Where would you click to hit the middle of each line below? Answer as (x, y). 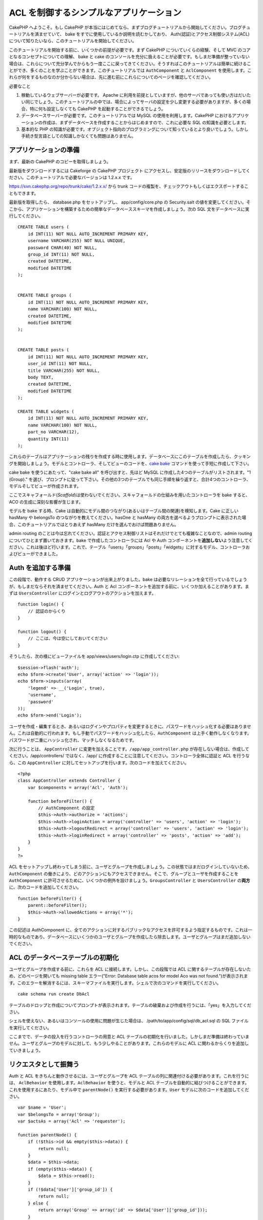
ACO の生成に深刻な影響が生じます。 (46, 502)
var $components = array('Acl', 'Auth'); (78, 787)
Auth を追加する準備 (40, 568)
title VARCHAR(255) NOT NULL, (64, 370)
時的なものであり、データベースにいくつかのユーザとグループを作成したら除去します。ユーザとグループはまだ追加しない (130, 936)
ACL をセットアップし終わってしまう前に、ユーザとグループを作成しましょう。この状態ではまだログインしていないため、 (131, 867)
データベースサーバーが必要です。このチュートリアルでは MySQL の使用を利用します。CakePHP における (127, 116)
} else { (38, 1203)
